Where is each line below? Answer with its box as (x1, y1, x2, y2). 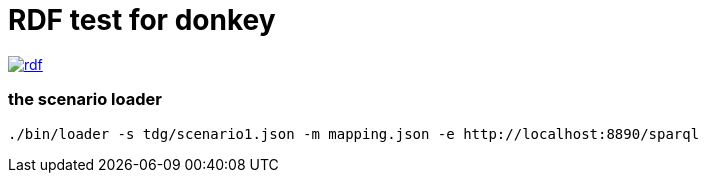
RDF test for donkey (8, 3, 276, 37)
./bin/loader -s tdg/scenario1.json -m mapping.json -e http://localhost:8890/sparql (8, 125, 700, 142)
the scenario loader (8, 89, 162, 110)
